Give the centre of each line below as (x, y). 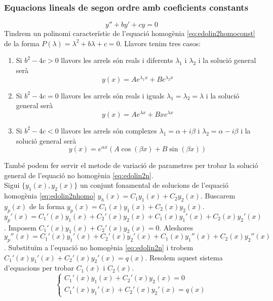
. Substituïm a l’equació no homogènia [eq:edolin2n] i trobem (99, 247)
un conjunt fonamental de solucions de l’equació (154, 185)
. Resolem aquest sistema (184, 257)
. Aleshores (176, 227)
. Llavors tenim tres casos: (160, 43)
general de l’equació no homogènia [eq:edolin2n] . (79, 175)
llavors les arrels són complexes (109, 130)
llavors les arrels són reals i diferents (117, 60)
